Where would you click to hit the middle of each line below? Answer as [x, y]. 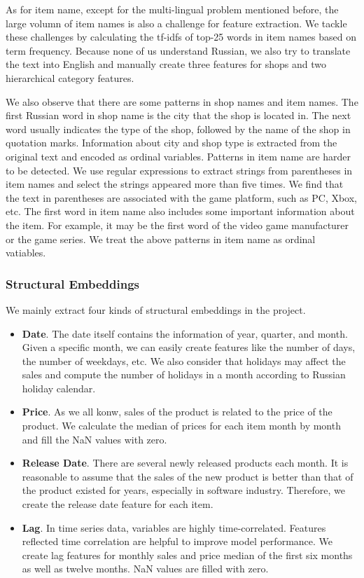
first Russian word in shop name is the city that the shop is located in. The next [178, 115]
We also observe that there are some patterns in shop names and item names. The [182, 101]
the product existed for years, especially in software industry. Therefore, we [183, 490]
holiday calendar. [59, 388]
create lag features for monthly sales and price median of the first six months [187, 555]
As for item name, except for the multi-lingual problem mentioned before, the [172, 9]
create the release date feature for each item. [118, 504]
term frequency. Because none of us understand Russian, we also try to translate [178, 50]
